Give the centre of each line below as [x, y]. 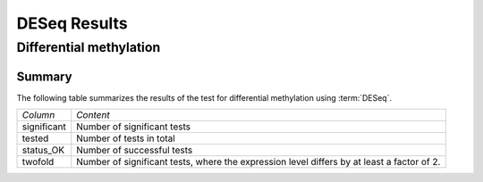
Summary [44, 76]
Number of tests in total [126, 138]
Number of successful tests [135, 150]
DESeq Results [72, 23]
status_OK [43, 150]
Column [38, 115]
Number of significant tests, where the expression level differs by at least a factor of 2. [258, 162]
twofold [38, 162]
